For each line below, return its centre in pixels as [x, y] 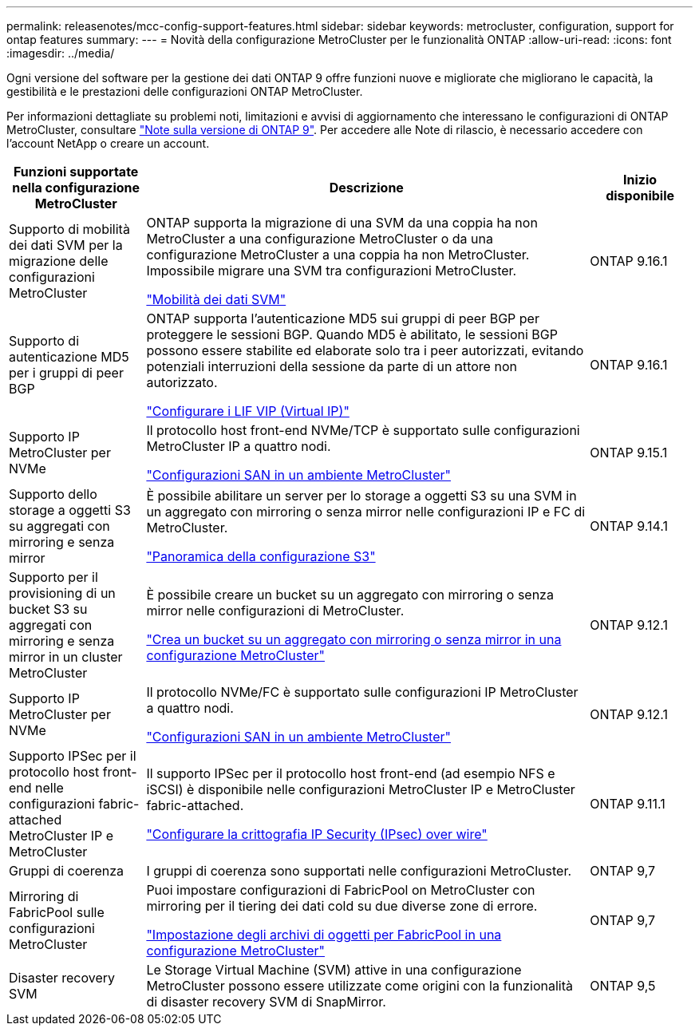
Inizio [640, 180]
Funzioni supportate [76, 172]
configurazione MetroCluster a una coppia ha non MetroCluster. [338, 255]
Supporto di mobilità [69, 229]
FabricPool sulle [57, 912]
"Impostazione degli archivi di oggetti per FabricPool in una [324, 935]
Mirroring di [44, 896]
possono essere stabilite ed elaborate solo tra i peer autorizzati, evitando [365, 350]
